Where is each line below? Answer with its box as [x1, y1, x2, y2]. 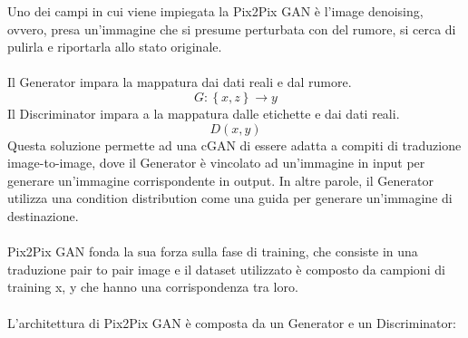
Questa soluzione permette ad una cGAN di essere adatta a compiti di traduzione [7, 135, 462, 154]
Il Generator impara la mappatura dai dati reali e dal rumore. [7, 72, 352, 92]
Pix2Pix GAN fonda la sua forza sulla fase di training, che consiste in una [7, 242, 418, 261]
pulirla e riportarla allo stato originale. [7, 37, 222, 56]
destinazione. [7, 206, 79, 225]
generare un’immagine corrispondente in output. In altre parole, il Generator [7, 170, 434, 189]
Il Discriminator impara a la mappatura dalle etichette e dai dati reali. [7, 103, 400, 122]
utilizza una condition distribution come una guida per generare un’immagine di [7, 188, 453, 208]
